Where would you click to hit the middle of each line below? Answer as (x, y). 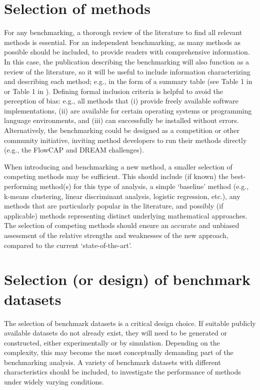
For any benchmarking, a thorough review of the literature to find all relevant (123, 32)
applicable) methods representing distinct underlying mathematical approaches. (126, 215)
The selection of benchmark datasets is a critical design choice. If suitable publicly (130, 323)
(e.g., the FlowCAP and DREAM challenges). (74, 150)
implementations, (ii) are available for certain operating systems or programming (128, 110)
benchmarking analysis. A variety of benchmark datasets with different (112, 362)
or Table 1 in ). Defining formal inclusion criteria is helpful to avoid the (114, 91)
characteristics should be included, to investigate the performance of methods (122, 372)
